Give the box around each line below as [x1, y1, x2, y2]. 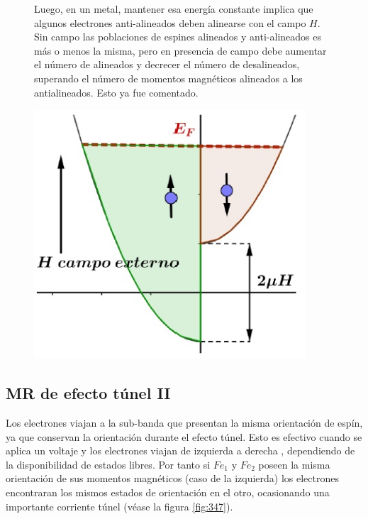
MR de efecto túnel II [6, 382, 171, 404]
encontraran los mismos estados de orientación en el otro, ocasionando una [6, 484, 330, 499]
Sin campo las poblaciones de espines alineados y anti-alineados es [34, 29, 321, 44]
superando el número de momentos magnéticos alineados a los [34, 70, 303, 85]
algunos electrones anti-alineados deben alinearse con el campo [34, 15, 306, 30]
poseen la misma [258, 457, 330, 471]
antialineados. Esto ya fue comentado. [34, 84, 199, 99]
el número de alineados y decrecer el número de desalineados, [34, 57, 300, 72]
